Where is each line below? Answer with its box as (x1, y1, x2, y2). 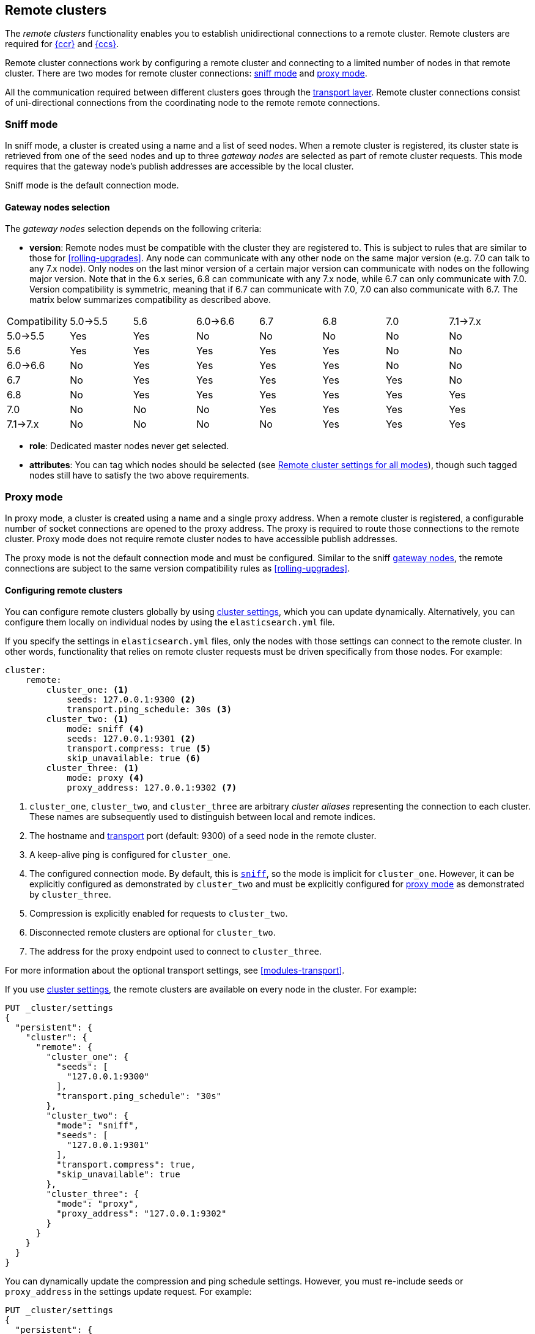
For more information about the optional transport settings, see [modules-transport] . (5, 965, 345, 976)
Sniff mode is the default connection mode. (5, 180, 179, 191)
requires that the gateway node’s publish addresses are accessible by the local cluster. (5, 161, 354, 172)
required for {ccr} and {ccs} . (5, 39, 119, 50)
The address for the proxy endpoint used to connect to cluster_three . (29, 946, 322, 957)
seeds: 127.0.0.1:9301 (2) (67, 734, 196, 744)
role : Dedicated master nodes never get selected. (29, 441, 229, 452)
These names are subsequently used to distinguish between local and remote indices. (29, 811, 375, 822)
